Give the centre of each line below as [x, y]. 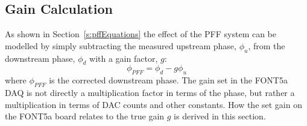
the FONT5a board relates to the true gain [85, 116]
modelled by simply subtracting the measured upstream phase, [121, 45]
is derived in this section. [220, 116]
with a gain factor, [124, 58]
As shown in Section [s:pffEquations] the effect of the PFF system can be [141, 34]
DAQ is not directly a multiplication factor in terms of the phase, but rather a [150, 92]
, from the [267, 45]
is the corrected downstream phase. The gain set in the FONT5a [168, 80]
